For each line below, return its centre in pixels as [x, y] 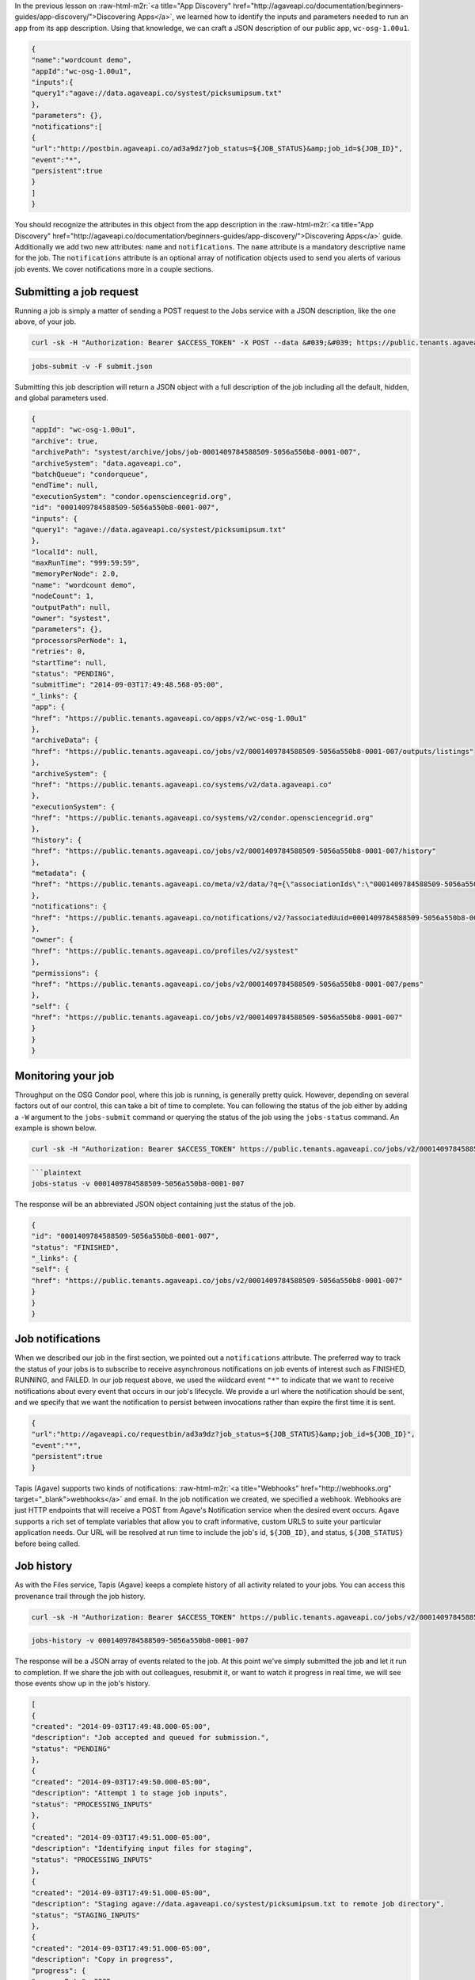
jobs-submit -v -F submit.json [92, 366]
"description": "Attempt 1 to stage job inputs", [129, 1793]
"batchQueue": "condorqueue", [90, 474]
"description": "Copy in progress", [103, 1959]
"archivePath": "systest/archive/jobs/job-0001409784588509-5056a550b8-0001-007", [196, 452]
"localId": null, [65, 552]
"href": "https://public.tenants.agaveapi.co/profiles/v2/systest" [165, 951]
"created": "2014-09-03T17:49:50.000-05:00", [121, 1782]
